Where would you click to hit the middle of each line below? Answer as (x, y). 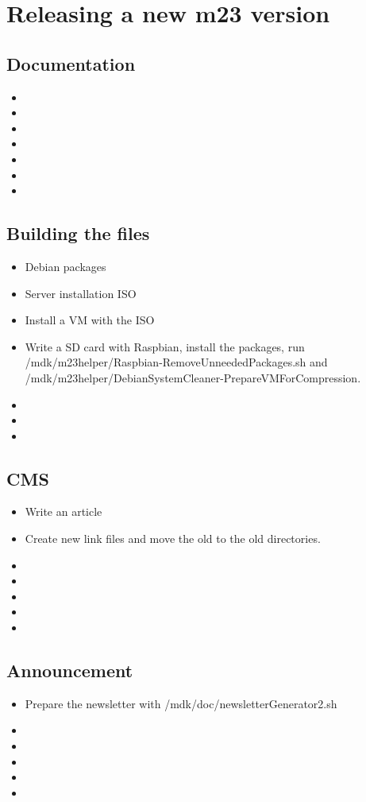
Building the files (78, 233)
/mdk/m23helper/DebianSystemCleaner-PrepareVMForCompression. (193, 377)
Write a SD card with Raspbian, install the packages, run (165, 346)
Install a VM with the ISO (90, 320)
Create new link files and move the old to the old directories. (173, 539)
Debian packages (65, 266)
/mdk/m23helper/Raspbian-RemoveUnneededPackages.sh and (176, 362)
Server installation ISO (81, 293)
